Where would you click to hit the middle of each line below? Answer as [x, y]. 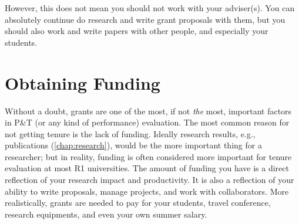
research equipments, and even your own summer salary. [106, 214]
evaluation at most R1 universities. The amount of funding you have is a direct [147, 168]
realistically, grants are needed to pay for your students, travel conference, [138, 203]
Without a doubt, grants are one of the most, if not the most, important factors [148, 111]
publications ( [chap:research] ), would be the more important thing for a [133, 145]
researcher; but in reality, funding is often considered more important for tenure [148, 156]
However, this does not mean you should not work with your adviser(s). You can [150, 8]
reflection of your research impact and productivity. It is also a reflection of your [149, 180]
